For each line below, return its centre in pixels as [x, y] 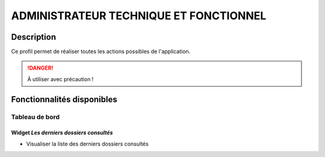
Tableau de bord [36, 117]
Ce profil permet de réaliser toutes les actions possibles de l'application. [101, 52]
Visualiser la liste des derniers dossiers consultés [87, 144]
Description [34, 37]
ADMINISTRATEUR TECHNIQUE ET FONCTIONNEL [139, 16]
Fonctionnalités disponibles [64, 99]
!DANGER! [40, 68]
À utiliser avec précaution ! [60, 79]
